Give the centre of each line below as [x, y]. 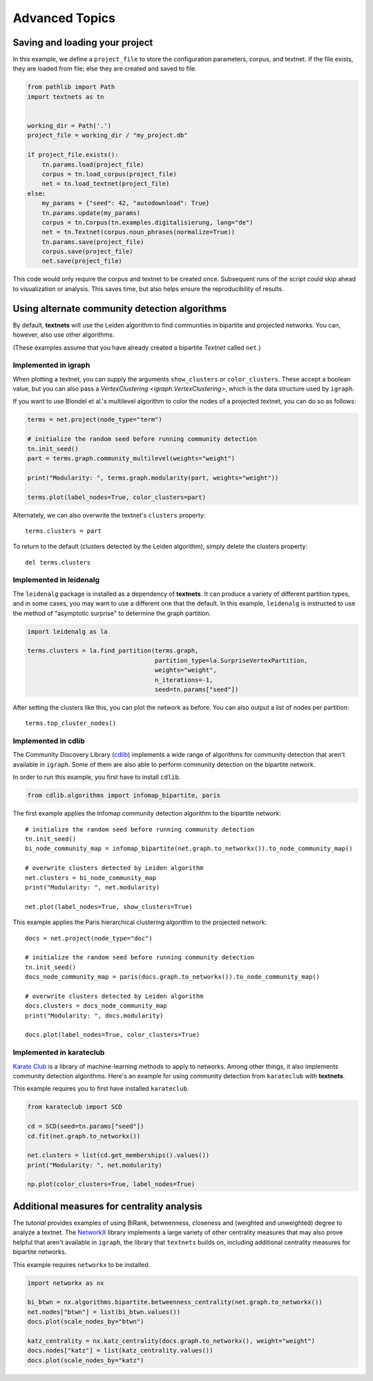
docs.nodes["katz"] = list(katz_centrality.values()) [120, 1351]
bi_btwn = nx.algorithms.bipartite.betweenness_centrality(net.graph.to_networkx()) [175, 1302]
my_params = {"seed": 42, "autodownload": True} [126, 203]
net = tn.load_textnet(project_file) [106, 184]
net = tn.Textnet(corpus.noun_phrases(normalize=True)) [138, 232]
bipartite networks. [40, 1252]
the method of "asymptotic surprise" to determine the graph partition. [112, 613]
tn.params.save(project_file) [93, 242]
